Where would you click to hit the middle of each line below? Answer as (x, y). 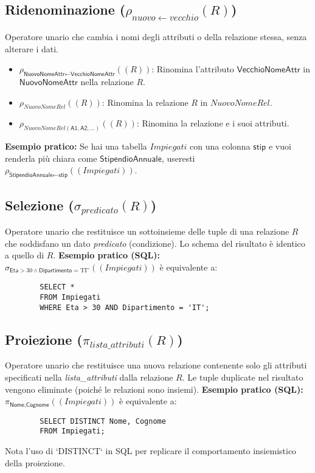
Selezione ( (40, 205)
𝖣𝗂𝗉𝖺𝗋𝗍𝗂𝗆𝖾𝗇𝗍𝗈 (56, 271)
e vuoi (280, 146)
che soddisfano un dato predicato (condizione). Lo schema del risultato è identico (155, 243)
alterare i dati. (32, 48)
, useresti (178, 158)
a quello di (25, 255)
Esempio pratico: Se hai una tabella (76, 146)
